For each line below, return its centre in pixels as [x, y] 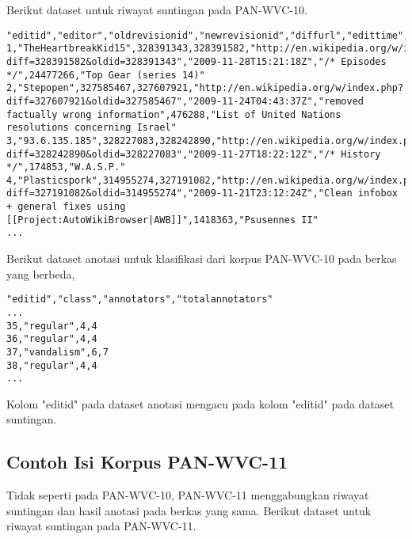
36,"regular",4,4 [52, 339]
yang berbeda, [41, 273]
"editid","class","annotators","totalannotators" [140, 300]
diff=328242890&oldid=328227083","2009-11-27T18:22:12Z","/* [171, 154]
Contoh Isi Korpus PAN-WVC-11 [147, 462]
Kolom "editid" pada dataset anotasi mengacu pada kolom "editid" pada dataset [200, 403]
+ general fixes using [66, 207]
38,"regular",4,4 [52, 365]
